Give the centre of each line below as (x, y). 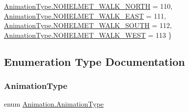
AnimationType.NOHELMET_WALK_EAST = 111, (85, 15)
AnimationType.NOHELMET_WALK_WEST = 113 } (88, 35)
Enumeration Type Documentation (94, 61)
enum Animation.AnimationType (54, 104)
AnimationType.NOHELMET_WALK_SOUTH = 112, (88, 25)
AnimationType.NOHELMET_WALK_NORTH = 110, (88, 6)
